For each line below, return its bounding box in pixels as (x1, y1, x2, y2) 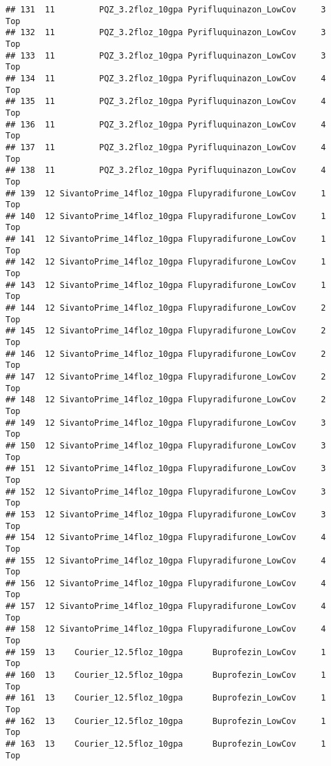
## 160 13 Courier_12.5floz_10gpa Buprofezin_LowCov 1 (6, 670, 326, 681)
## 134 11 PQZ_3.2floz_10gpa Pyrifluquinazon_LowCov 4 (6, 73, 326, 83)
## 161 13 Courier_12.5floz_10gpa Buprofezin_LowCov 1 (6, 693, 326, 703)
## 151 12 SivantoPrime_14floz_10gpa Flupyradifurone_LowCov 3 (6, 464, 326, 474)
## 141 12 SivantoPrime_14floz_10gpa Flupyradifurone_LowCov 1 (6, 234, 326, 245)
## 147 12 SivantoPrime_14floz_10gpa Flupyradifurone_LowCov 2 (6, 372, 326, 382)
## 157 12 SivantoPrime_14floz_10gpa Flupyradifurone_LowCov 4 (6, 601, 326, 612)
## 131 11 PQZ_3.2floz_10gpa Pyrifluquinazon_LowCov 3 (6, 5, 326, 14)
